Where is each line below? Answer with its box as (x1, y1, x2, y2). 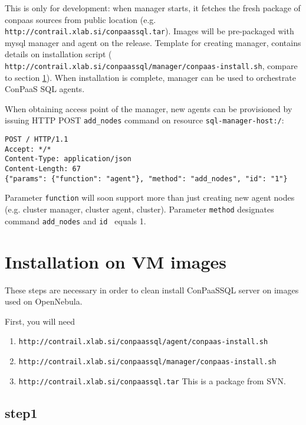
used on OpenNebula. (5, 295, 83, 308)
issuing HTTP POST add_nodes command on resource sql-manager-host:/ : (5, 114, 284, 126)
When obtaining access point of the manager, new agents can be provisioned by (5, 102, 292, 115)
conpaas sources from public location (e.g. (5, 13, 156, 25)
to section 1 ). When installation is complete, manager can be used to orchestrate (5, 71, 296, 83)
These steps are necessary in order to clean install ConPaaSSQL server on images (5, 283, 299, 296)
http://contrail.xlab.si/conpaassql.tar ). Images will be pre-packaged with (5, 25, 294, 37)
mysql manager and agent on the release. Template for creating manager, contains (5, 36, 301, 48)
